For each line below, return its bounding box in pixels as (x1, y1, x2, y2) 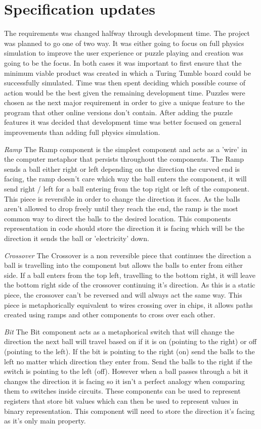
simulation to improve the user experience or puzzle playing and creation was (4, 47, 243, 58)
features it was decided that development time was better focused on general (4, 117, 241, 127)
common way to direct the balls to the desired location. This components (4, 213, 231, 223)
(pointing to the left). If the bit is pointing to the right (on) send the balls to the (4, 346, 255, 356)
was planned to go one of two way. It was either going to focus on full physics (4, 37, 244, 48)
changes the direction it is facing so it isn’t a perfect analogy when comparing (4, 375, 245, 386)
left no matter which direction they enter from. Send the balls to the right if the (4, 356, 252, 366)
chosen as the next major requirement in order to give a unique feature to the (4, 97, 245, 108)
